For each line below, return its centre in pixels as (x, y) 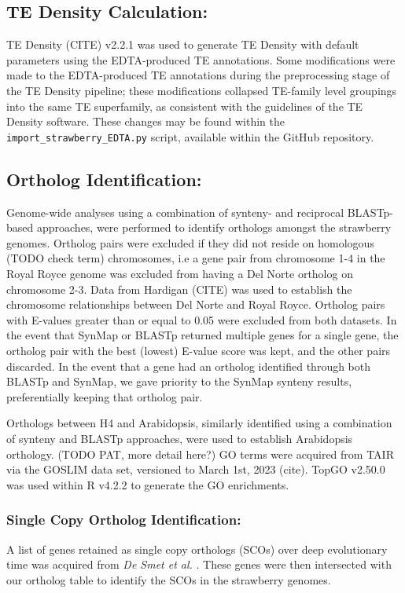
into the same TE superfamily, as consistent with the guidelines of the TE (185, 106)
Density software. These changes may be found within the (146, 121)
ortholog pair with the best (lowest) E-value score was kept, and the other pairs (199, 350)
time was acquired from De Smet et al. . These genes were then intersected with (199, 564)
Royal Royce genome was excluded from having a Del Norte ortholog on (180, 273)
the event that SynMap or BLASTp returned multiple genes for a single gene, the (202, 335)
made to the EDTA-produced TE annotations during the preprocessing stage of (198, 75)
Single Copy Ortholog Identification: (124, 520)
